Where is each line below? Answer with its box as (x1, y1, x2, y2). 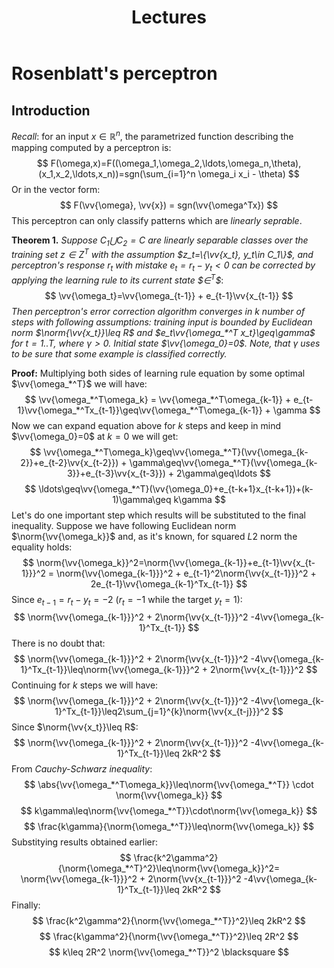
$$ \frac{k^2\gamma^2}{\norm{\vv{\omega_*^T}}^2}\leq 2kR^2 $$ (32, 915, 306, 927)
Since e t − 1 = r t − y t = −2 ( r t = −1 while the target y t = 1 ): (11, 593, 243, 608)
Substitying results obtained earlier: (11, 836, 159, 848)
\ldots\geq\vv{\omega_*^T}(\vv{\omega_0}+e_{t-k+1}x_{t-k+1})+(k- (38, 482, 314, 495)
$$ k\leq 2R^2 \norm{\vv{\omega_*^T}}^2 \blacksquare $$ (49, 946, 289, 958)
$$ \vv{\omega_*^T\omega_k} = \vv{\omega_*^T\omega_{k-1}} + (24, 393, 292, 405)
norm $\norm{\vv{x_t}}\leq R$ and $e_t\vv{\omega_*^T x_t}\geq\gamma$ (11, 326, 316, 338)
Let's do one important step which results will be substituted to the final (11, 509, 306, 521)
